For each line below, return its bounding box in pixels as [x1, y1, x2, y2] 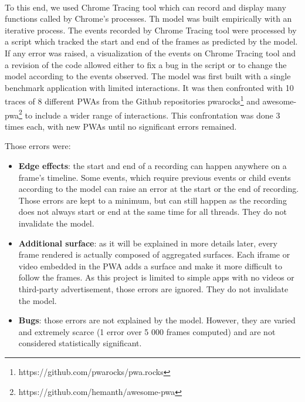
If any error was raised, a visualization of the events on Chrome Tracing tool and [5, 46, 296, 59]
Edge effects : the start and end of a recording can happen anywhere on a [18, 160, 287, 172]
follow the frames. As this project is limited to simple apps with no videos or [18, 271, 294, 283]
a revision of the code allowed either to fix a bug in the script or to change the [5, 58, 287, 70]
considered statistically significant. [18, 337, 142, 349]
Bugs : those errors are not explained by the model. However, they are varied [18, 314, 296, 326]
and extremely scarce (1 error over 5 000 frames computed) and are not [18, 325, 276, 337]
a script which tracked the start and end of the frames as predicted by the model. [5, 35, 298, 48]
